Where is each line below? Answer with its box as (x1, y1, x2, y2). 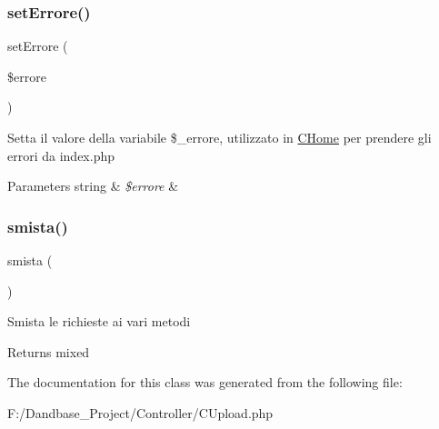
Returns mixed (7, 342, 90, 361)
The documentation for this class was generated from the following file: (7, 373, 403, 392)
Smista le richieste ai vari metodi (7, 312, 191, 331)
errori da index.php (7, 145, 115, 165)
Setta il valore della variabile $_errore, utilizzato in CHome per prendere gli (7, 128, 432, 146)
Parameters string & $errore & (7, 176, 179, 195)
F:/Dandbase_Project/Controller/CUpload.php (7, 403, 274, 422)
